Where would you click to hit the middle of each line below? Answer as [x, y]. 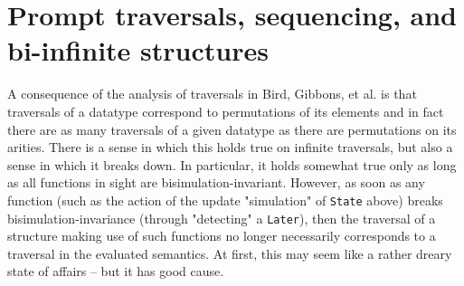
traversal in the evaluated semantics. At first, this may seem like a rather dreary [230, 253]
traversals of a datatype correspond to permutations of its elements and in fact [226, 111]
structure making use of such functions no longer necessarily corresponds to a [222, 236]
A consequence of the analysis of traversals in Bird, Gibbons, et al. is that [212, 94]
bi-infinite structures [138, 50]
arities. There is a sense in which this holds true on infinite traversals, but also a [230, 147]
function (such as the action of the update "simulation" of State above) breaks [225, 200]
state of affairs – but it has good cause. [116, 271]
